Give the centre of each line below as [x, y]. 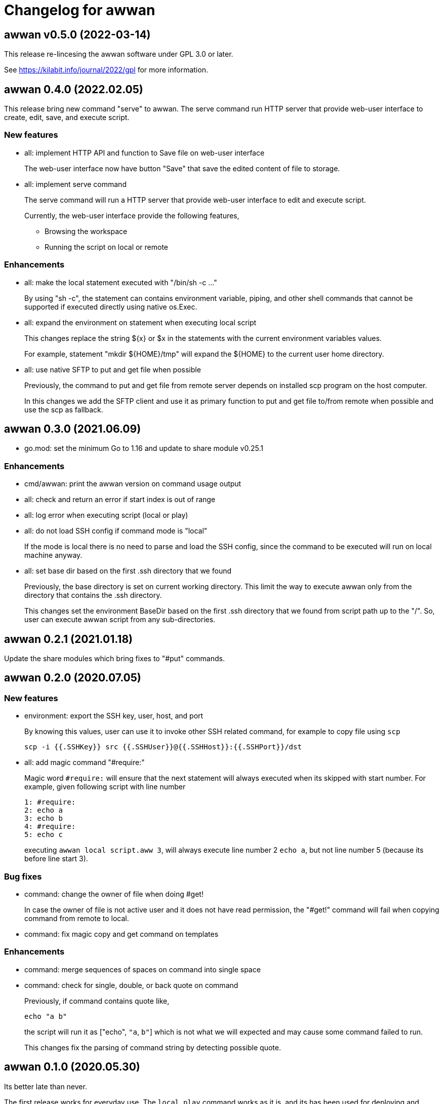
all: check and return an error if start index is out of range [120, 500]
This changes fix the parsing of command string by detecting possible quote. [153, 1047]
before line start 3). [56, 859]
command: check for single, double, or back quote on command [131, 985]
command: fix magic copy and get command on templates [122, 934]
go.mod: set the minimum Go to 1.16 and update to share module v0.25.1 [144, 448]
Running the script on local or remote [107, 247]
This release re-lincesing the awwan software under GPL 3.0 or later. [119, 54]
